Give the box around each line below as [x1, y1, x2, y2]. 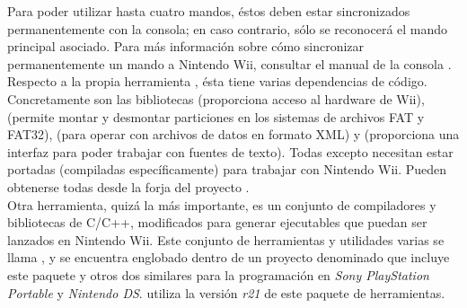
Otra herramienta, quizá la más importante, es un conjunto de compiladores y [7, 195, 436, 214]
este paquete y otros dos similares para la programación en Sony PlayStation [7, 265, 429, 284]
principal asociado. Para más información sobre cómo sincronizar [7, 37, 365, 56]
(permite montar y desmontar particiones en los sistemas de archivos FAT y [7, 107, 425, 126]
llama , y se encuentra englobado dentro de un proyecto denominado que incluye [7, 248, 450, 267]
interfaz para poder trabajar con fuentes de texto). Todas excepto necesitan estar [7, 142, 454, 161]
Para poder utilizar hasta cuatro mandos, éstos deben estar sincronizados [7, 2, 410, 20]
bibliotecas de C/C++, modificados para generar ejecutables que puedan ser [7, 213, 427, 232]
